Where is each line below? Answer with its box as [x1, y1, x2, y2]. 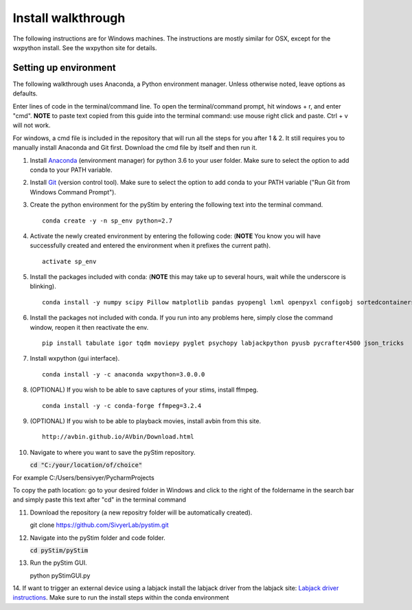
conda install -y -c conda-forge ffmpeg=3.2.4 [42, 402, 202, 409]
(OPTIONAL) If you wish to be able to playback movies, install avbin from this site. [30, 417, 261, 425]
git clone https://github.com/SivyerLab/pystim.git [30, 521, 169, 529]
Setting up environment [12, 62, 116, 74]
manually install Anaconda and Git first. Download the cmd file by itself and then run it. [12, 144, 257, 152]
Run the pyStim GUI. [30, 558, 87, 567]
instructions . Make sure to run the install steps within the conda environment [12, 594, 229, 602]
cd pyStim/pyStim [30, 546, 89, 554]
